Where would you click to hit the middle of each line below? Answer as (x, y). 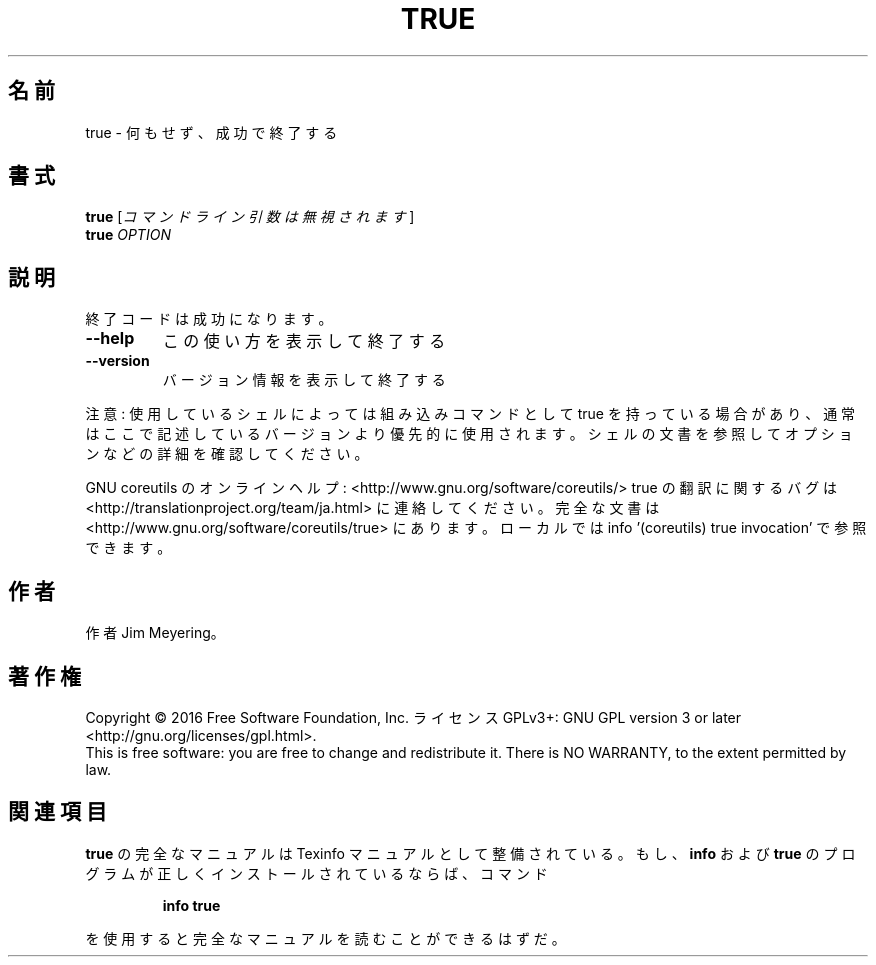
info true (191, 905)
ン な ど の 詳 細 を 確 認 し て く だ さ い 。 (227, 454)
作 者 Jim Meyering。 (155, 633)
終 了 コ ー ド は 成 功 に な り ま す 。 (209, 319)
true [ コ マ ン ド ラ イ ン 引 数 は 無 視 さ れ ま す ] (250, 217)
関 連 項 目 (57, 812)
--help (110, 338)
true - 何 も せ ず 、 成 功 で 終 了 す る (211, 132)
